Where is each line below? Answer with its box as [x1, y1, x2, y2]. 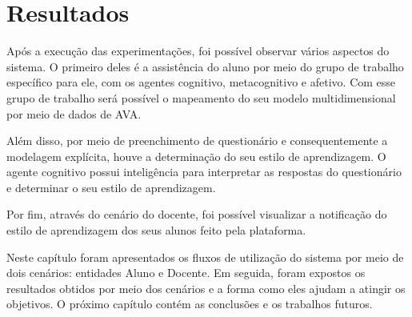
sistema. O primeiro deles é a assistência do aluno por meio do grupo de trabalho [6, 58, 404, 74]
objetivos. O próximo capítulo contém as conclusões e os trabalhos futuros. [6, 295, 373, 312]
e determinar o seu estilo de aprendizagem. [6, 179, 216, 195]
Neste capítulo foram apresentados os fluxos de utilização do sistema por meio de [6, 248, 404, 265]
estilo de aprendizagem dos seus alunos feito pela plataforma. [6, 222, 306, 239]
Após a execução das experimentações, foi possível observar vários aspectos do [6, 42, 390, 59]
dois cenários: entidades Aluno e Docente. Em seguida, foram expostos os [6, 264, 366, 281]
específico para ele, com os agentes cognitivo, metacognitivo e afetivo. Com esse [6, 74, 396, 90]
